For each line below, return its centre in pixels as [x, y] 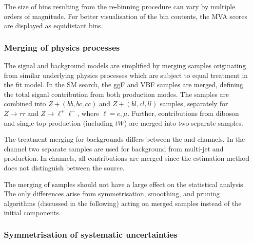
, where [88, 113]
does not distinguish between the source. [64, 167]
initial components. [32, 213]
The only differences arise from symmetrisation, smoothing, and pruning [112, 194]
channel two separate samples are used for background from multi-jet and [114, 148]
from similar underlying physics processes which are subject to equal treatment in [126, 75]
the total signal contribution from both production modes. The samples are [117, 94]
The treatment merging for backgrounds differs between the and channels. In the [125, 139]
